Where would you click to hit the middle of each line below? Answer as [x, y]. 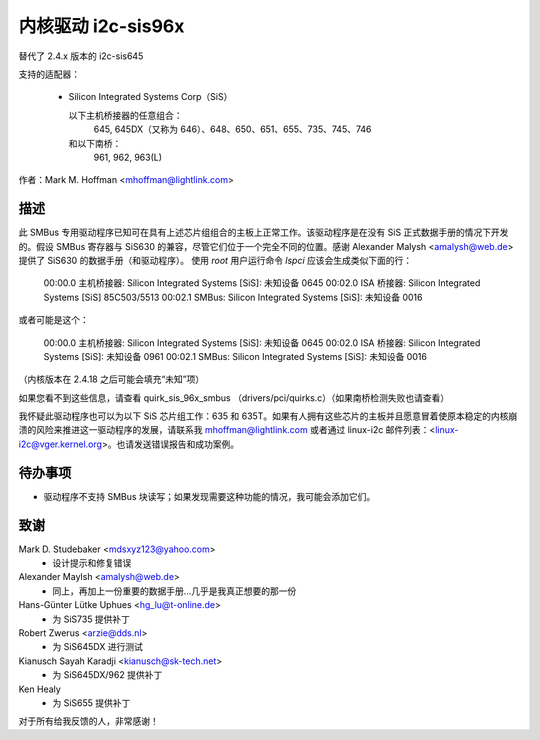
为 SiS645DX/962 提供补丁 [107, 675]
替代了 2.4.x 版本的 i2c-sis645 [81, 56]
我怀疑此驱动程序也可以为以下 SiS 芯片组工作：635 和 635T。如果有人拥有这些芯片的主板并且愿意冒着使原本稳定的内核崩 [268, 416]
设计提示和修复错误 [92, 563]
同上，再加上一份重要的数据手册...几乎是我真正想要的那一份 [174, 591]
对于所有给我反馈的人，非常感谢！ [88, 721]
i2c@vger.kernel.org [60, 444]
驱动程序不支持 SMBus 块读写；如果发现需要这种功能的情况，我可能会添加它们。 [209, 496]
